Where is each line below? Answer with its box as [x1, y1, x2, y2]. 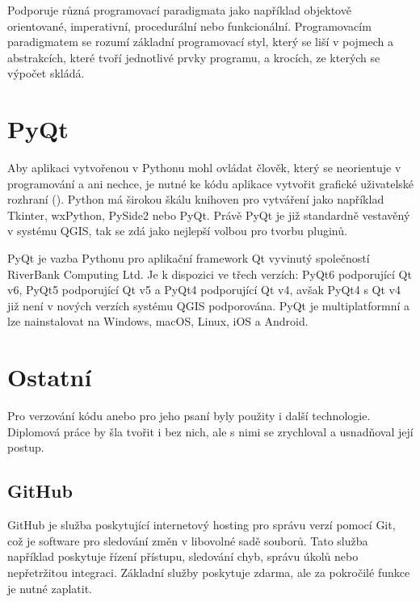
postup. [7, 439, 44, 456]
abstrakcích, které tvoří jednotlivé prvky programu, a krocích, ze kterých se [7, 48, 380, 65]
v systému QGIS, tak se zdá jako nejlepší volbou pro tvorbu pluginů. [7, 222, 347, 239]
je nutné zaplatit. [7, 579, 93, 596]
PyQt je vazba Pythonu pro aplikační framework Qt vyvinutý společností [7, 250, 370, 267]
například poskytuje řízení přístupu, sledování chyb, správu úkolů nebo [7, 548, 359, 565]
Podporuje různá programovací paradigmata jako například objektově [7, 2, 351, 18]
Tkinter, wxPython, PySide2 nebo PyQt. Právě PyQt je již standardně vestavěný [7, 206, 410, 223]
